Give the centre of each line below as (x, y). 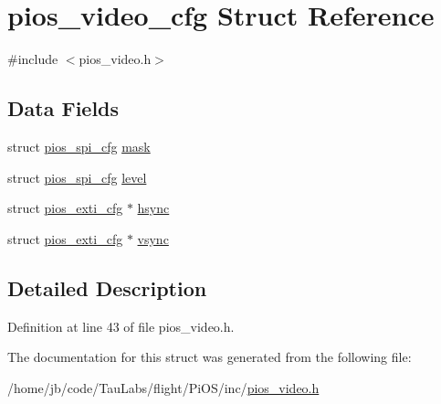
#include (33, 59)
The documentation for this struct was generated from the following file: (210, 357)
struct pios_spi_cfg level (77, 177)
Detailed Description (107, 287)
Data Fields (63, 108)
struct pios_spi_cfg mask (79, 146)
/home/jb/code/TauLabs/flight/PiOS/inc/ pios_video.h (163, 387)
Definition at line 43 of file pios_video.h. (121, 326)
